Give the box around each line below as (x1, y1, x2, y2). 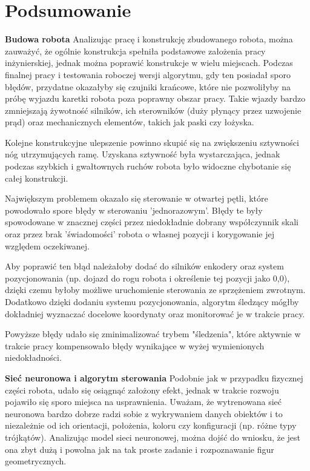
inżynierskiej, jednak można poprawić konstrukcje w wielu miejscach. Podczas (5, 56, 293, 69)
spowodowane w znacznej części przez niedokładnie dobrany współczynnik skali (5, 216, 298, 228)
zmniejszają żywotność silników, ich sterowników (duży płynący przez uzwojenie (5, 104, 302, 116)
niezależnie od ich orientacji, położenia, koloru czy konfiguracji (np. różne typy (5, 419, 297, 432)
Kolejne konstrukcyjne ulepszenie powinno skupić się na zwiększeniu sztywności (5, 136, 299, 148)
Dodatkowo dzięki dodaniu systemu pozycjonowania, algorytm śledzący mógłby (5, 295, 299, 308)
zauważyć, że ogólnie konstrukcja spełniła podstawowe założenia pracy (5, 44, 266, 57)
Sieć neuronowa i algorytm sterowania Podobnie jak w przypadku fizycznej (5, 371, 303, 384)
